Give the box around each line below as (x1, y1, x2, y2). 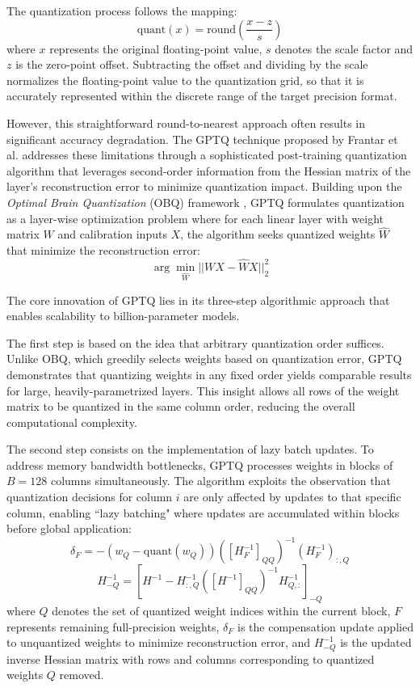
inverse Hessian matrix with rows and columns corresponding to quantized (6, 650, 375, 667)
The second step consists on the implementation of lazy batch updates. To (6, 441, 374, 458)
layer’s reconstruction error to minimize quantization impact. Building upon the (6, 178, 402, 195)
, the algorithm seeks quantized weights (180, 226, 376, 243)
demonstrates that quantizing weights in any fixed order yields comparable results (6, 365, 412, 382)
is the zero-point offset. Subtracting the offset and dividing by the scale (15, 56, 368, 73)
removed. (59, 666, 104, 683)
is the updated (340, 634, 412, 651)
